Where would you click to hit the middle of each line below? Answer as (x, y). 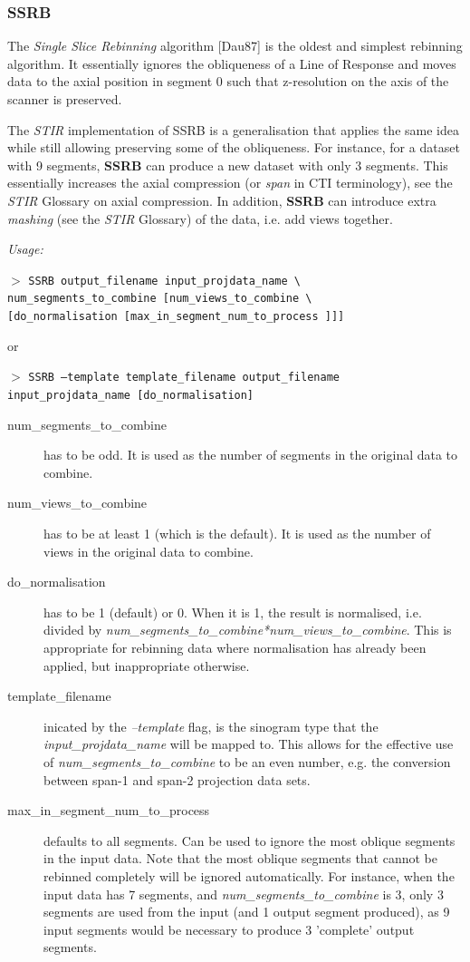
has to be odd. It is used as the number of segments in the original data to (251, 455)
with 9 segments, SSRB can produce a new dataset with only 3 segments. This (228, 165)
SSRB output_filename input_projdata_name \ (165, 281)
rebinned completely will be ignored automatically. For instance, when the (249, 875)
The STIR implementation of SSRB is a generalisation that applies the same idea (233, 129)
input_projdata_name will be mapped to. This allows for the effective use (249, 744)
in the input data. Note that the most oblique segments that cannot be (241, 858)
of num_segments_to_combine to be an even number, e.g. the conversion (247, 761)
